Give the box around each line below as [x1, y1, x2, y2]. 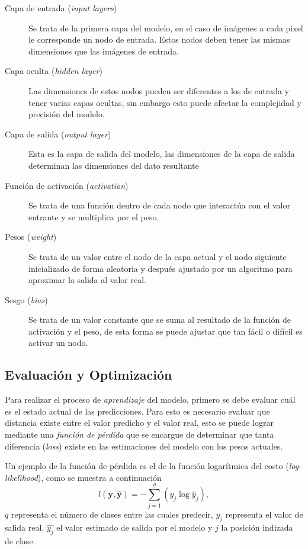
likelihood [5, 471, 38, 483]
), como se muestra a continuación [37, 471, 162, 483]
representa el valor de [225, 508, 303, 520]
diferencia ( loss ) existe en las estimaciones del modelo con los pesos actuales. [5, 439, 283, 452]
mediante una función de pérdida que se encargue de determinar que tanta [5, 428, 274, 441]
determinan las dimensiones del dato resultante [28, 159, 199, 171]
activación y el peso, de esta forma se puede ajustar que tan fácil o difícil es [28, 325, 303, 337]
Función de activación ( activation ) [5, 179, 129, 191]
